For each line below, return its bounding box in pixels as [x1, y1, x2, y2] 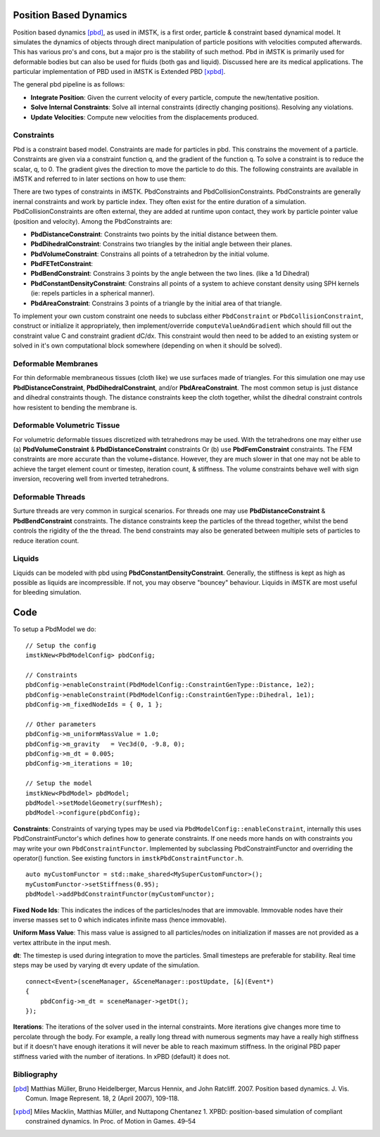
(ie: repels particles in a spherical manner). [30, 289, 155, 298]
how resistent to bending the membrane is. [13, 403, 137, 412]
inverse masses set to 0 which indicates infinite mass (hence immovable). [13, 915, 227, 924]
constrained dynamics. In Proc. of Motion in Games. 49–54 [25, 1117, 196, 1125]
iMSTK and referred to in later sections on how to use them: [13, 174, 186, 183]
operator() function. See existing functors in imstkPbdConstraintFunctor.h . [13, 853, 244, 862]
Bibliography [13, 1069, 58, 1079]
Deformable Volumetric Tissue [13, 421, 120, 431]
